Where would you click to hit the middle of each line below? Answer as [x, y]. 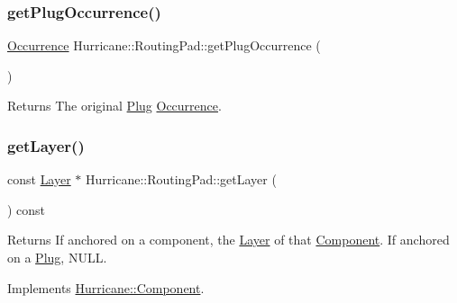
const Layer [39, 179]
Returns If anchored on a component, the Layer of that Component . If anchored [228, 240]
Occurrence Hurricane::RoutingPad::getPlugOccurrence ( [164, 45]
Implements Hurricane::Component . [106, 287]
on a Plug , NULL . [57, 257]
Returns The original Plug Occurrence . [114, 106]
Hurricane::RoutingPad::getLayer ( [181, 179]
